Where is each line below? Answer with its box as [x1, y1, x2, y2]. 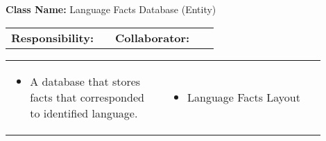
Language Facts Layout [187, 88, 300, 105]
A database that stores [30, 73, 141, 89]
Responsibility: [11, 29, 94, 46]
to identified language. [30, 104, 138, 121]
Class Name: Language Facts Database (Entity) [6, 2, 216, 16]
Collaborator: [115, 29, 190, 46]
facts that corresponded [30, 88, 144, 105]
